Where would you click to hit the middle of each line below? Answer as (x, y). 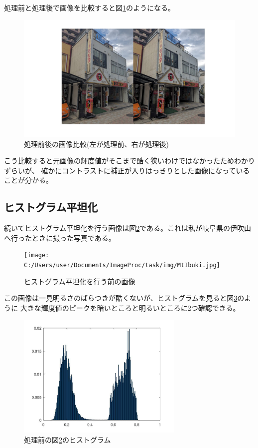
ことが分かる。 (28, 180)
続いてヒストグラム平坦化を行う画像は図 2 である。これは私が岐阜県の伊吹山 (128, 228)
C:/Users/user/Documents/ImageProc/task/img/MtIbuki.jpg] (122, 265)
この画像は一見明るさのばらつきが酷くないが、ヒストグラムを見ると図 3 (121, 298)
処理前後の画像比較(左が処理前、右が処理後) (96, 144)
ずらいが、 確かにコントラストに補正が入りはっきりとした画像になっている (127, 170)
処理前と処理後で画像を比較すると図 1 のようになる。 (89, 7)
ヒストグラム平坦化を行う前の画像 (80, 281)
